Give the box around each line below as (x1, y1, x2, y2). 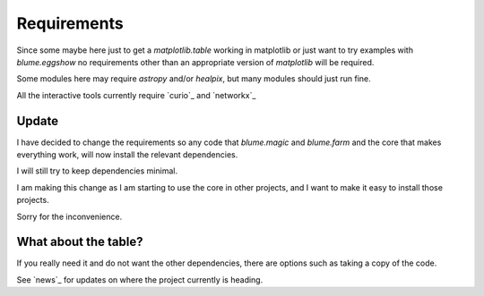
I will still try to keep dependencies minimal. (16, 165, 178, 176)
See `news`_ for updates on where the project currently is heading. (16, 274, 264, 285)
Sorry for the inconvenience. (16, 211, 123, 222)
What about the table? (16, 234, 143, 249)
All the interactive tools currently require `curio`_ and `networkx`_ (16, 89, 256, 100)
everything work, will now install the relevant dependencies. (16, 149, 238, 160)
